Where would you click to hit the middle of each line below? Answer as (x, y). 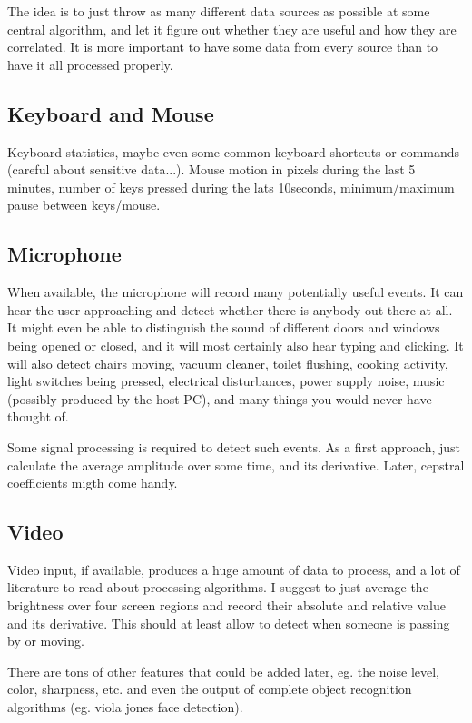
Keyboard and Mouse (111, 113)
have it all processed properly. (90, 64)
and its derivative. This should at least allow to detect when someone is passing (229, 623)
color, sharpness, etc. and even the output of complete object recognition (210, 689)
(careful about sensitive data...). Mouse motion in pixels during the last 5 (211, 169)
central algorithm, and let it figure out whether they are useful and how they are (232, 29)
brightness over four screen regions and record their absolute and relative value (226, 605)
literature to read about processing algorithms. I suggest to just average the (218, 587)
